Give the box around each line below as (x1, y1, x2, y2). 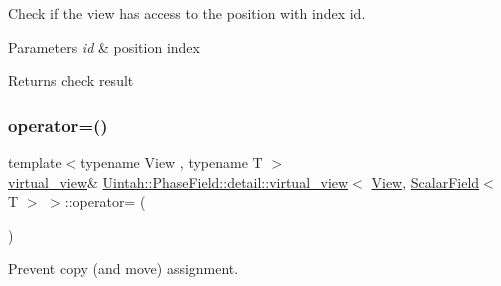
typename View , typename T (80, 152, 263, 172)
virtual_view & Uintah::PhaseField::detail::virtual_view (8, 171, 349, 192)
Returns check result (8, 70, 134, 91)
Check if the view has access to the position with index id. (8, 3, 366, 23)
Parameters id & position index (8, 36, 200, 57)
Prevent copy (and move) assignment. (8, 258, 239, 279)
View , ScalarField (371, 171, 480, 192)
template (8, 152, 62, 172)
